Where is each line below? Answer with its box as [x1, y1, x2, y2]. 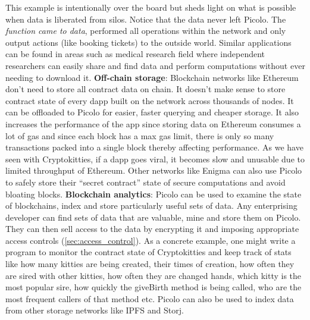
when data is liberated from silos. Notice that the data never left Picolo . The [5, 12, 286, 25]
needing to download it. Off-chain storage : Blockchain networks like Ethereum [5, 71, 299, 83]
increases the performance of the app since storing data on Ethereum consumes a [5, 117, 301, 130]
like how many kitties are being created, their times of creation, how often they [5, 258, 295, 270]
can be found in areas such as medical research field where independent [5, 48, 265, 60]
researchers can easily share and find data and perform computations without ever [5, 59, 305, 71]
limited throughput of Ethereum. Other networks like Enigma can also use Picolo [5, 164, 302, 177]
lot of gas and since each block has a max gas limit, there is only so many [5, 129, 274, 142]
